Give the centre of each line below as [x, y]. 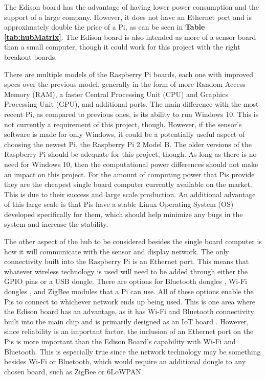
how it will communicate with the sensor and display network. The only [117, 251]
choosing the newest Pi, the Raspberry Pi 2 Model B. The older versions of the [128, 144]
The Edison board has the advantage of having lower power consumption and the [131, 7]
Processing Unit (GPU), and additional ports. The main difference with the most [131, 104]
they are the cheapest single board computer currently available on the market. [128, 184]
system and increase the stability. [56, 224]
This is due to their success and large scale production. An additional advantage [130, 194]
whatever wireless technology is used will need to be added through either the [126, 271]
